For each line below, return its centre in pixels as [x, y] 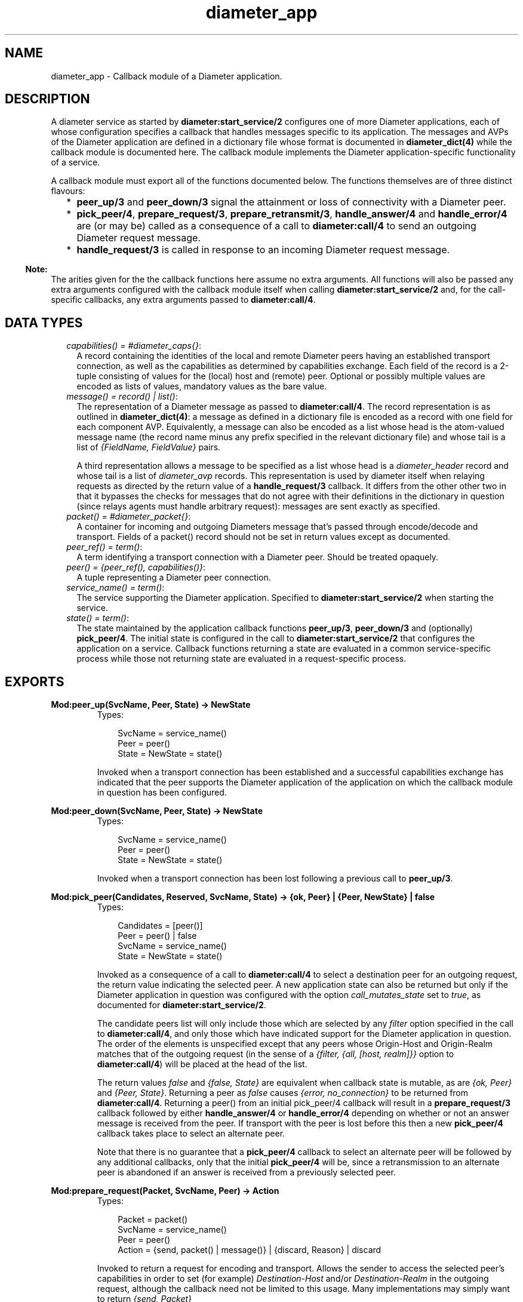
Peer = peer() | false [157, 936]
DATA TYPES [44, 323]
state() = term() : [98, 618]
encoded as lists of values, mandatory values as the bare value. [202, 386]
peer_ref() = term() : [104, 547]
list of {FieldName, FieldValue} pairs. [149, 447]
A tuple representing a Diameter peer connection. [174, 578]
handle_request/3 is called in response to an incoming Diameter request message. [263, 250]
